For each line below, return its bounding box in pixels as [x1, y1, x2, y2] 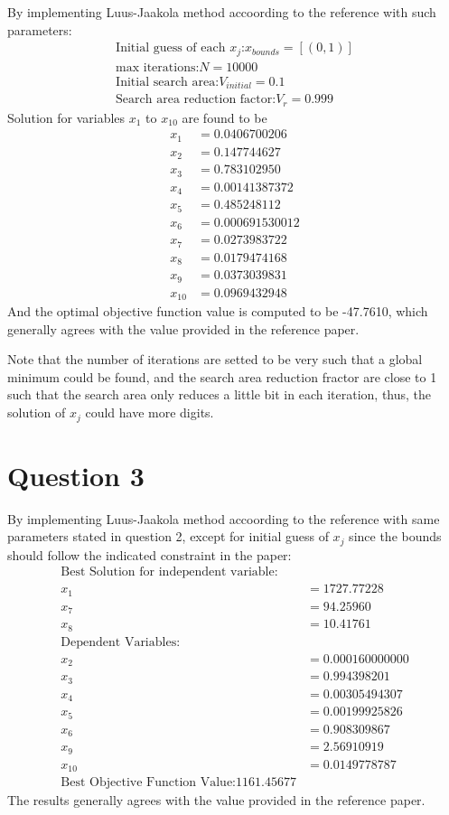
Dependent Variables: [61, 635, 181, 649]
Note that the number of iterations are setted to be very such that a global [7, 350, 423, 369]
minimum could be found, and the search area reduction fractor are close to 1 [7, 367, 437, 386]
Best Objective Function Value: [61, 776, 237, 790]
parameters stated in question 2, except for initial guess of [7, 527, 329, 546]
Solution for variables [7, 108, 126, 126]
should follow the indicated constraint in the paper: [7, 545, 292, 564]
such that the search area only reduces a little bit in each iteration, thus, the [7, 385, 432, 404]
